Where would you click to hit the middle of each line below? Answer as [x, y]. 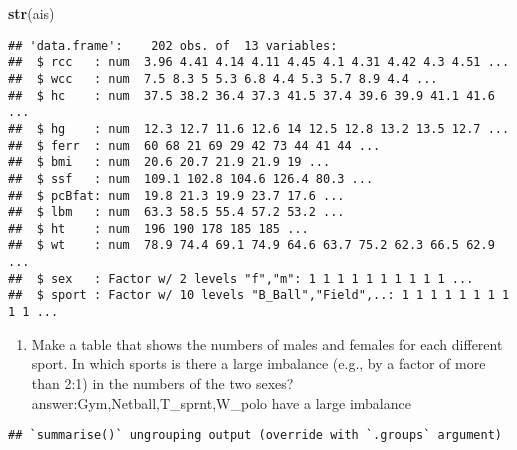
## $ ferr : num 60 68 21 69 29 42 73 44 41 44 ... [194, 145]
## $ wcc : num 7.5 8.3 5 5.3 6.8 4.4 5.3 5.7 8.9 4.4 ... [223, 78]
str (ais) [31, 13]
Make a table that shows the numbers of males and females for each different [267, 343]
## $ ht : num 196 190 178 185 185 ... [158, 228]
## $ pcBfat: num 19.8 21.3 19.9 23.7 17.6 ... [176, 195]
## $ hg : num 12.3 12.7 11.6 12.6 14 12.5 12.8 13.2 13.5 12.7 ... [259, 128]
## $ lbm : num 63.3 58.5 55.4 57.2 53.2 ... [176, 212]
